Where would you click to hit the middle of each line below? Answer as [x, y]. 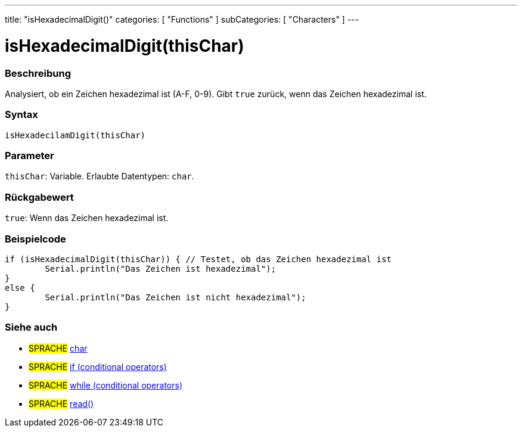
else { [20, 288]
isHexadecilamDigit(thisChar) [75, 135]
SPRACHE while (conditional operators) [105, 385]
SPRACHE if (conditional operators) [98, 366]
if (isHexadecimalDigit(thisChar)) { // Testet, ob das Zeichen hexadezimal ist [198, 259]
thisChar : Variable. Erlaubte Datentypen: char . [100, 176]
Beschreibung [38, 73]
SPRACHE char [58, 348]
